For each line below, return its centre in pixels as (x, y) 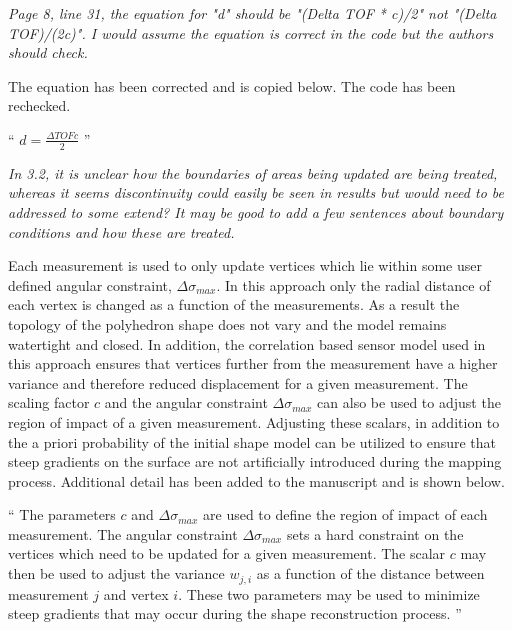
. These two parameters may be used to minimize (329, 593)
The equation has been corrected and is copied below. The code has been (232, 85)
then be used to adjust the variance (116, 573)
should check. (48, 52)
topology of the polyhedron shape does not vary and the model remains (227, 323)
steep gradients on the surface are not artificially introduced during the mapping (255, 461)
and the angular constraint (186, 402)
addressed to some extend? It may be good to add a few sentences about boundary (256, 211)
